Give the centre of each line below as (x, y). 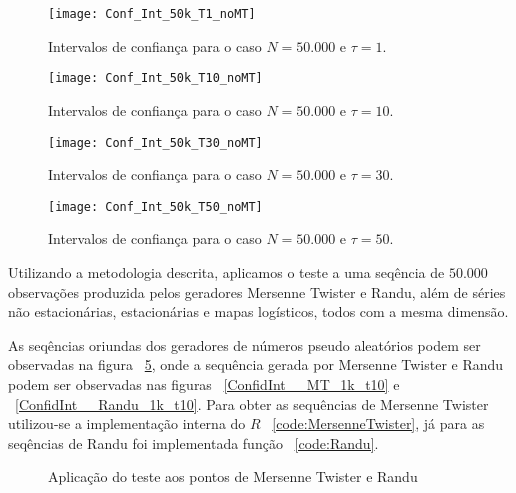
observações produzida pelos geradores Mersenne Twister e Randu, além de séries (257, 291)
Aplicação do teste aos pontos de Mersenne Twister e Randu (233, 476)
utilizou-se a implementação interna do (127, 423)
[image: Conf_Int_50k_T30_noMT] (155, 142)
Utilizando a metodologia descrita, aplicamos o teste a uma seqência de (226, 272)
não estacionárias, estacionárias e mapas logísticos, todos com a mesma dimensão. (258, 311)
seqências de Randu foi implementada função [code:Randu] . (193, 442)
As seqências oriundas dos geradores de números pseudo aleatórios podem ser (244, 344)
